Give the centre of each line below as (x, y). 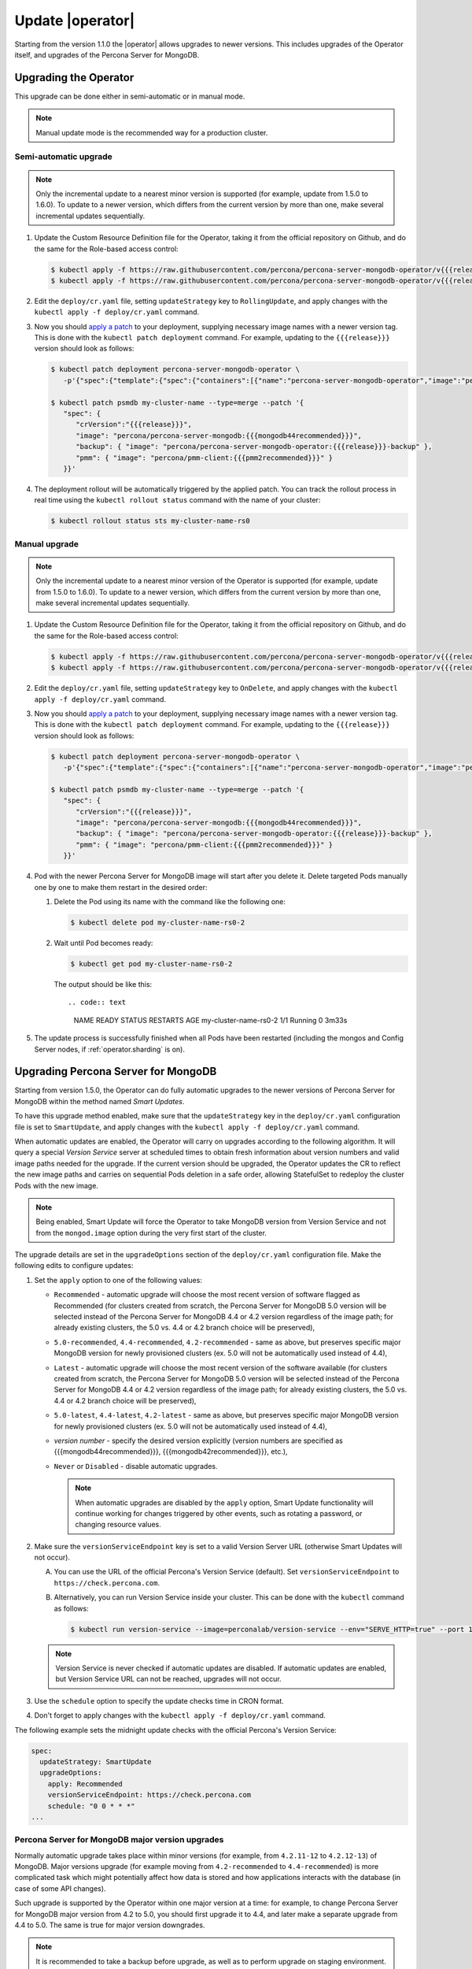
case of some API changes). (60, 1888)
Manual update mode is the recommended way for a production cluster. (152, 132)
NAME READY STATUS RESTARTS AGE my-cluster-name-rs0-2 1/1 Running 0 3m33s (210, 1020)
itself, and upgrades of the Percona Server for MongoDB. (107, 54)
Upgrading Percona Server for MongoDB (116, 1072)
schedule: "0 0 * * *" (91, 1806)
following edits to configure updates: (74, 1266)
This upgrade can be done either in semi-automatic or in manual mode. (130, 96)
